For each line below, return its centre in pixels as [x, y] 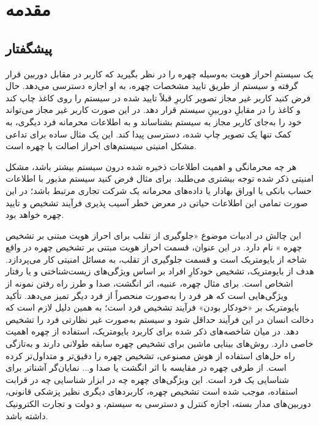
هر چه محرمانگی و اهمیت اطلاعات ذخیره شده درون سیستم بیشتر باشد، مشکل [151, 166]
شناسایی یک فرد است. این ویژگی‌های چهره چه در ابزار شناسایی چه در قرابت [147, 379]
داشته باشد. [27, 415]
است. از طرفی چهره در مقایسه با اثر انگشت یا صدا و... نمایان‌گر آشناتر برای [146, 367]
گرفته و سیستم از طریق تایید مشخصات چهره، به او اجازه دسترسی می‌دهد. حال [152, 86]
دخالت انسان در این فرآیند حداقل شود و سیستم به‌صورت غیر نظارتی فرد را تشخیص [160, 319]
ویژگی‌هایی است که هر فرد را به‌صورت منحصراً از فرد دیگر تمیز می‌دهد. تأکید [147, 295]
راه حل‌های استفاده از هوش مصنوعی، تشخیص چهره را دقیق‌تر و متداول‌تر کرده [150, 355]
